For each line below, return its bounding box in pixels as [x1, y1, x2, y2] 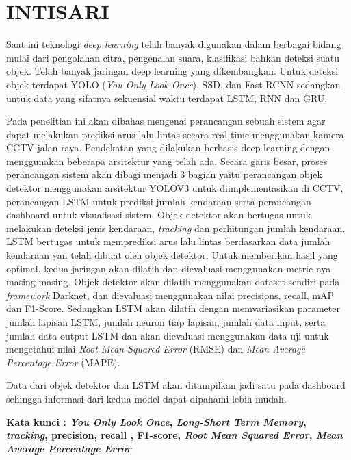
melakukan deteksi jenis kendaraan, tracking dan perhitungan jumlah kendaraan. [6, 220, 346, 235]
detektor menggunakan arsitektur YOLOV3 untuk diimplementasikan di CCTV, [6, 181, 343, 195]
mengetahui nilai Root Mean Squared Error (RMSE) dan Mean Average [6, 342, 306, 356]
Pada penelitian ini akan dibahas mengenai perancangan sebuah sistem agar [6, 114, 326, 128]
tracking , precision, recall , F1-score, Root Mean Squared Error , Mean [6, 428, 343, 442]
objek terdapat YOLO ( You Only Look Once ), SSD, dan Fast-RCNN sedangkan [6, 77, 341, 91]
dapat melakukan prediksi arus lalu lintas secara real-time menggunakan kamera [6, 127, 344, 141]
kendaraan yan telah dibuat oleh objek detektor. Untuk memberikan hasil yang [6, 248, 338, 262]
